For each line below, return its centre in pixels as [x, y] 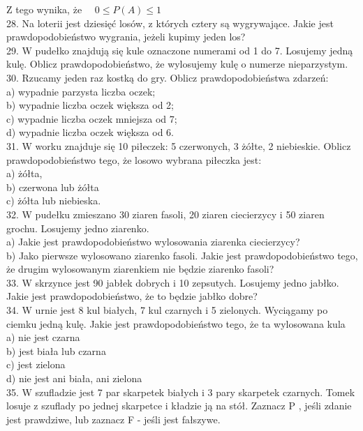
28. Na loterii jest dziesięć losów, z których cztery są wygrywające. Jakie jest [170, 23]
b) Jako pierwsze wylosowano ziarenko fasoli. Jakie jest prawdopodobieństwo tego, [182, 255]
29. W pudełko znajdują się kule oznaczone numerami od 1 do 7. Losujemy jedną [180, 50]
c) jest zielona [36, 364]
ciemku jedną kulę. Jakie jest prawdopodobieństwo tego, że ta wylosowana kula [176, 323]
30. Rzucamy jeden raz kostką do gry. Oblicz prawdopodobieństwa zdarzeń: [168, 77]
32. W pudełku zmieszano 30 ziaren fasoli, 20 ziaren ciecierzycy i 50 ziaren [165, 214]
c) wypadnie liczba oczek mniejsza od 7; [92, 118]
